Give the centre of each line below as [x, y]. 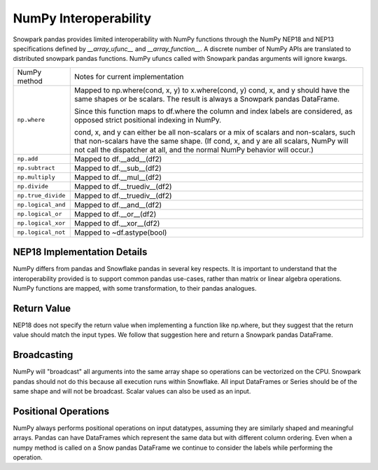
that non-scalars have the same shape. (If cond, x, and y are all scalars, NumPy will [211, 141]
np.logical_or [40, 214]
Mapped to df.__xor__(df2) [117, 223]
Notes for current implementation [129, 76]
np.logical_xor [41, 223]
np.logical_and [41, 205]
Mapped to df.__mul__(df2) [118, 177]
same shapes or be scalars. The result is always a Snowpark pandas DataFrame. [206, 99]
